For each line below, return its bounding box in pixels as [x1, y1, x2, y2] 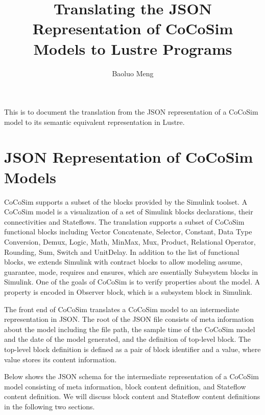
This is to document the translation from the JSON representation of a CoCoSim [4, 106, 258, 117]
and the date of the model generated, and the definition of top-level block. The [4, 334, 251, 344]
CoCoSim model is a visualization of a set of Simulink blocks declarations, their [4, 206, 253, 217]
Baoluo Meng [112, 68, 154, 78]
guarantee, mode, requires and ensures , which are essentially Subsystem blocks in [4, 266, 258, 277]
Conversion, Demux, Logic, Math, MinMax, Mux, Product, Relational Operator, [4, 236, 256, 247]
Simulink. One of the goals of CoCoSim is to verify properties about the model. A [4, 276, 260, 287]
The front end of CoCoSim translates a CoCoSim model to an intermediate [4, 303, 239, 314]
